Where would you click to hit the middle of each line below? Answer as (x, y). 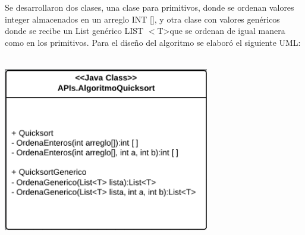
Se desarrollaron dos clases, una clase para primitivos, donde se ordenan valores (150, 7)
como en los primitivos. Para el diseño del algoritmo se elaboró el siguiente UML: (153, 42)
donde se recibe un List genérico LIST (74, 31)
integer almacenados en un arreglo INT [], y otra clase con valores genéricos (142, 19)
